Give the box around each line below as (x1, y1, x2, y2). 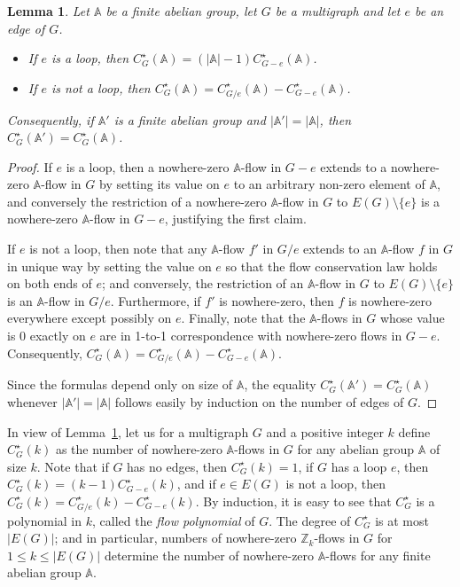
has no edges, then (127, 457, 227, 475)
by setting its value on (99, 175, 220, 193)
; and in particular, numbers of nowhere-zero (54, 528, 297, 547)
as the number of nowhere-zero (55, 440, 222, 458)
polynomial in (7, 511, 82, 529)
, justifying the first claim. (164, 209, 307, 228)
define (398, 422, 431, 441)
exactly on (29, 326, 86, 345)
